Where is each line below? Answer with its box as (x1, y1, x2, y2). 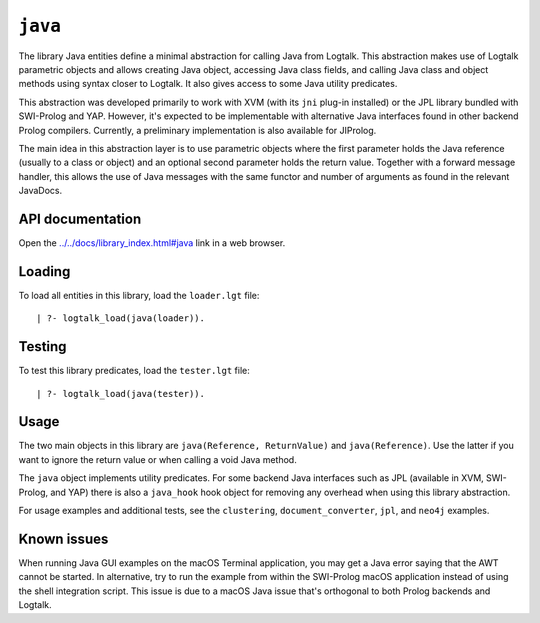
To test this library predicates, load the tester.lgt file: (18, 365, 250, 377)
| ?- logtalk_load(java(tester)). (36, 388, 205, 399)
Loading (18, 263, 71, 280)
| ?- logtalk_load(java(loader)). (36, 313, 205, 324)
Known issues (18, 530, 109, 547)
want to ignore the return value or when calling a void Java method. (18, 453, 297, 465)
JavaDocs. (18, 185, 63, 197)
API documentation (18, 210, 142, 227)
